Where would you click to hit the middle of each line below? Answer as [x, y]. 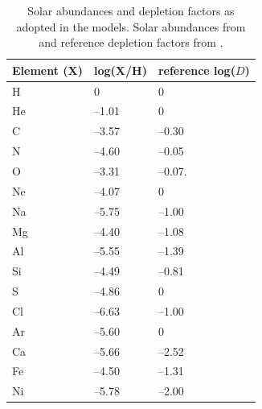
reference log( [196, 70]
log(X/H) [121, 70]
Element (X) [48, 70]
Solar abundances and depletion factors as [131, 10]
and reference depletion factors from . [131, 42]
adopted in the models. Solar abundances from [131, 26]
